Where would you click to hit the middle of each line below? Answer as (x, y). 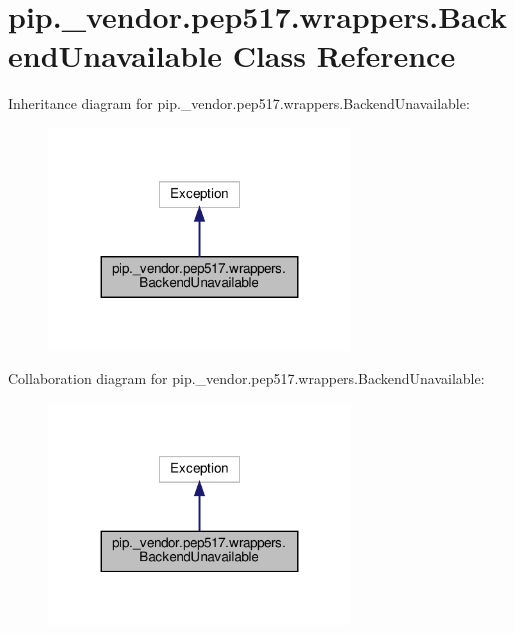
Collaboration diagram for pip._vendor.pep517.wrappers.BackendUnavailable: (246, 378)
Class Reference (344, 55)
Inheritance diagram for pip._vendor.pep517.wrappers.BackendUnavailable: (239, 103)
